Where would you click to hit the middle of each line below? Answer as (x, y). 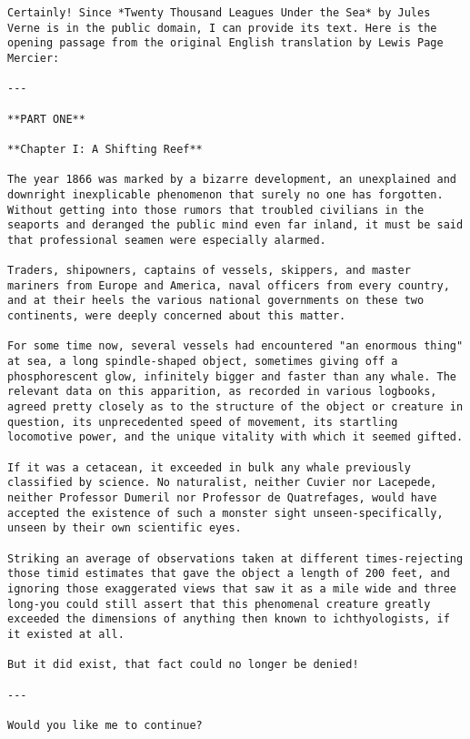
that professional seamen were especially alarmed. (167, 240)
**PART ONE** (46, 119)
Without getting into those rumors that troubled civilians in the (216, 210)
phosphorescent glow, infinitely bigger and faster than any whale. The (232, 376)
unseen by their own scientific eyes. (125, 528)
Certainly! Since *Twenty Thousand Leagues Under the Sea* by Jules (219, 13)
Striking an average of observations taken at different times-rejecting (235, 558)
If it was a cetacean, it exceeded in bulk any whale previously (209, 467)
